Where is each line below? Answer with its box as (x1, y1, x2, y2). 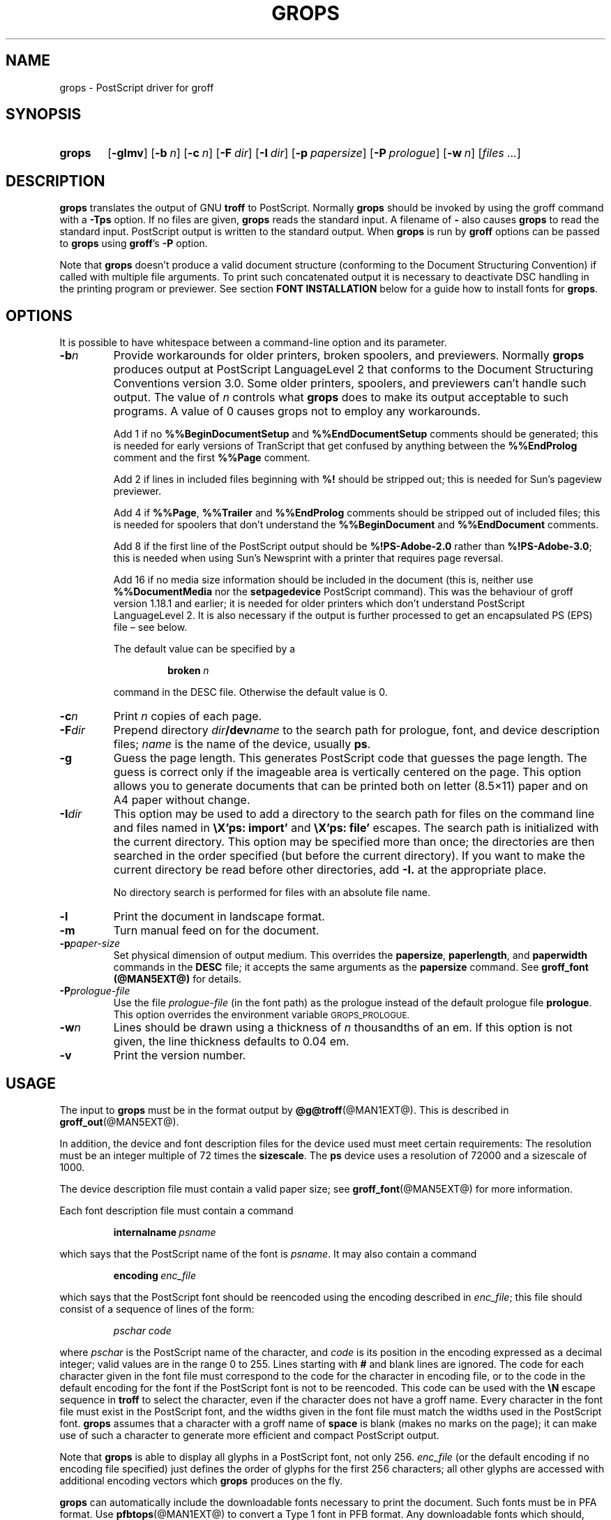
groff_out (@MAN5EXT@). (59, 1115, 179, 1128)
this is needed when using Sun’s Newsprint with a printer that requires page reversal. (113, 552, 504, 565)
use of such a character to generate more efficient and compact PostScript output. (59, 1429, 439, 1441)
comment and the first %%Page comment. (113, 452, 310, 464)
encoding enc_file (113, 1269, 196, 1281)
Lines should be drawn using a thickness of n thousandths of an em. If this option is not (113, 1020, 573, 1035)
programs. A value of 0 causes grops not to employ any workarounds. (113, 404, 481, 419)
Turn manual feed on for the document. (113, 923, 319, 938)
